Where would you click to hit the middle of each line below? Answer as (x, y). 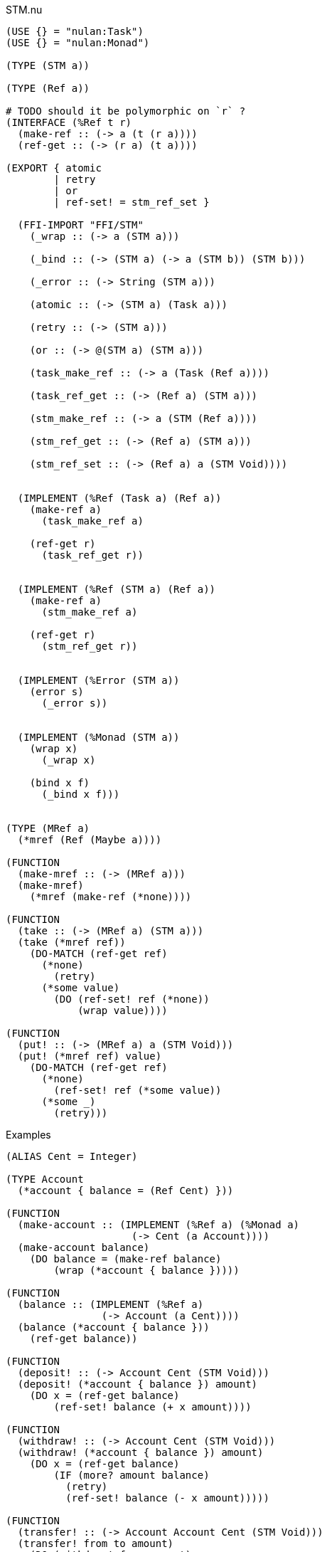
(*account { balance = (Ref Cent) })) (125, 1191)
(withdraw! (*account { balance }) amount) (140, 1452)
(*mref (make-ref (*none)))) (111, 897)
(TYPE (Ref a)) (48, 88)
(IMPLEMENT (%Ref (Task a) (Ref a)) (119, 498)
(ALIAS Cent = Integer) (72, 1156)
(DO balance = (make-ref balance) (125, 1259)
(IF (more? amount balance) (132, 1475)
